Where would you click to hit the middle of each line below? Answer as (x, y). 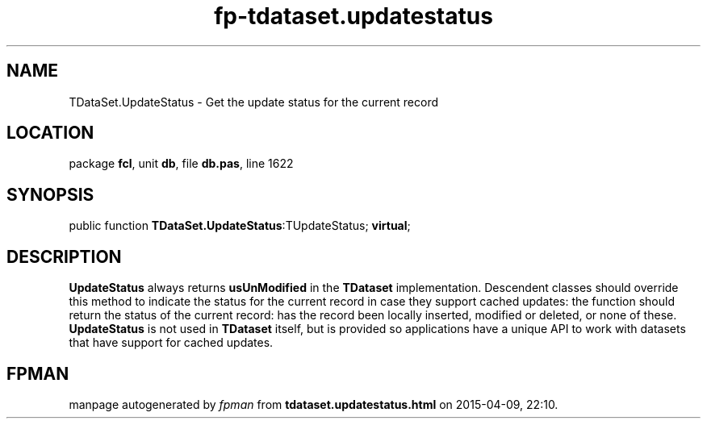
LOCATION (50, 133)
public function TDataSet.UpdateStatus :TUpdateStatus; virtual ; (240, 226)
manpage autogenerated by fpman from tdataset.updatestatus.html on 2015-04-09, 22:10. (314, 404)
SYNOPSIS (50, 194)
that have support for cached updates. (171, 343)
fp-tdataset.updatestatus (353, 16)
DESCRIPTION (64, 256)
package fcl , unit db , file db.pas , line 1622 (181, 164)
